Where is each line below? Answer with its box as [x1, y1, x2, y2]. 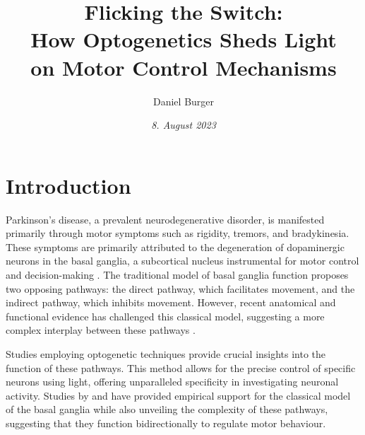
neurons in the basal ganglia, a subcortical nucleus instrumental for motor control [6, 253, 359, 268]
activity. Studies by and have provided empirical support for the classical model [6, 388, 351, 402]
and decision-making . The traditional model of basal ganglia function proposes [6, 267, 349, 282]
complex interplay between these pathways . [6, 323, 196, 337]
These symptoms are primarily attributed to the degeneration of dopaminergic [6, 239, 345, 254]
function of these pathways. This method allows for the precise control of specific [6, 360, 356, 375]
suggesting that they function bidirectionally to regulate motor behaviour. [6, 415, 326, 430]
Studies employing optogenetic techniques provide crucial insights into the [6, 346, 326, 361]
